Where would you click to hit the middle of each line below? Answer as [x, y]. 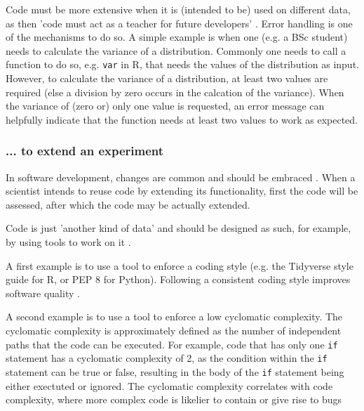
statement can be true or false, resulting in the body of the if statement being [175, 371]
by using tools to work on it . [68, 242]
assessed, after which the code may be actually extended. [128, 204]
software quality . [43, 293]
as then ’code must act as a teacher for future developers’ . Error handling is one [179, 23]
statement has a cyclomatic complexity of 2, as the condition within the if [167, 358]
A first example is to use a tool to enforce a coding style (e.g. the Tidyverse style [180, 265]
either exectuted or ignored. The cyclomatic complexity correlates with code [169, 385]
